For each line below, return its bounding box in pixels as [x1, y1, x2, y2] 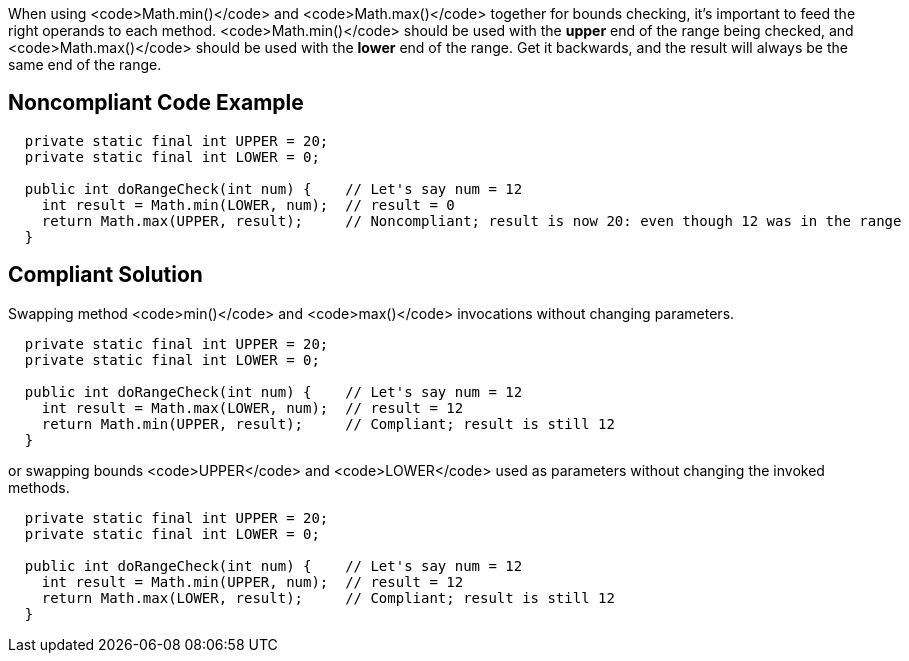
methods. [8, 478, 70, 496]
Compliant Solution [8, 262, 203, 288]
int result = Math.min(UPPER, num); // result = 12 [41, 573, 464, 590]
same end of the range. [8, 56, 162, 73]
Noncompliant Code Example [8, 90, 304, 116]
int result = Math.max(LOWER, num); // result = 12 [41, 399, 464, 416]
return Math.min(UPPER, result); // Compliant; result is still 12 [41, 415, 615, 432]
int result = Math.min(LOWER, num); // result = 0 [41, 196, 455, 213]
